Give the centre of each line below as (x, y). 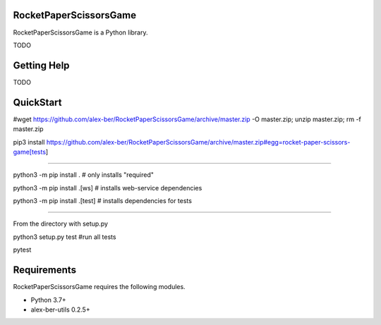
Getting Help (41, 65)
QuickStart (38, 102)
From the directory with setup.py (61, 224)
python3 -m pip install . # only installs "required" (84, 175)
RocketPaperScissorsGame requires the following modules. (99, 287)
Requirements (45, 270)
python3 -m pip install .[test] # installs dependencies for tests (102, 201)
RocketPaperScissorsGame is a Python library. (80, 32)
